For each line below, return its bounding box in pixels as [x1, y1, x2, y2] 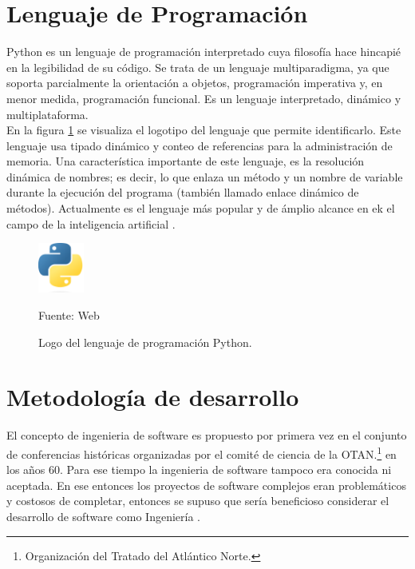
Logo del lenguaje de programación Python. [38, 333, 252, 350]
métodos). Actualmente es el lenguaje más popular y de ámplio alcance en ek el [6, 200, 395, 217]
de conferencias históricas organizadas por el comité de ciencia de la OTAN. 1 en [6, 443, 397, 462]
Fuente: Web [38, 306, 100, 323]
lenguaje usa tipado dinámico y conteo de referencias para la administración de [6, 137, 393, 153]
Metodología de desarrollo [6, 380, 299, 413]
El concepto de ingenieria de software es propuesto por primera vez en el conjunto [6, 427, 407, 444]
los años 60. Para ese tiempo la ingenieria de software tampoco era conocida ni [6, 461, 392, 478]
